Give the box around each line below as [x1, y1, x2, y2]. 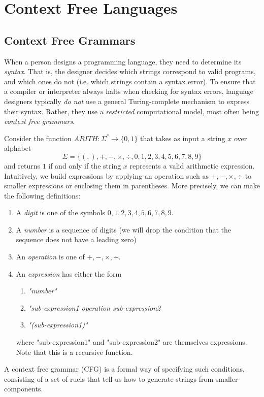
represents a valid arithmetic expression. [129, 160, 255, 171]
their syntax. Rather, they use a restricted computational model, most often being [4, 106, 259, 116]
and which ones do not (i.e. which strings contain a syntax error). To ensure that [4, 76, 256, 86]
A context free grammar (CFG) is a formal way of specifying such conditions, [4, 363, 245, 374]
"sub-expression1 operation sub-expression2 [28, 302, 161, 313]
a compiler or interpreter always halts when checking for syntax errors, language [4, 86, 254, 96]
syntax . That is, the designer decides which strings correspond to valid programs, [4, 66, 256, 77]
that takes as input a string [140, 133, 225, 143]
